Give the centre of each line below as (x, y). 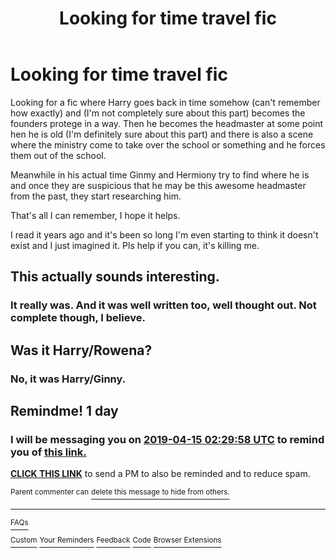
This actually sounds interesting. (115, 277)
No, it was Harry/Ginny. (68, 379)
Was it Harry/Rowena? (81, 350)
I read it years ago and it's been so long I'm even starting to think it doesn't (164, 234)
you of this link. (48, 452)
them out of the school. (58, 155)
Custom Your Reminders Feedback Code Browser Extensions (116, 540)
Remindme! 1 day (64, 410)
